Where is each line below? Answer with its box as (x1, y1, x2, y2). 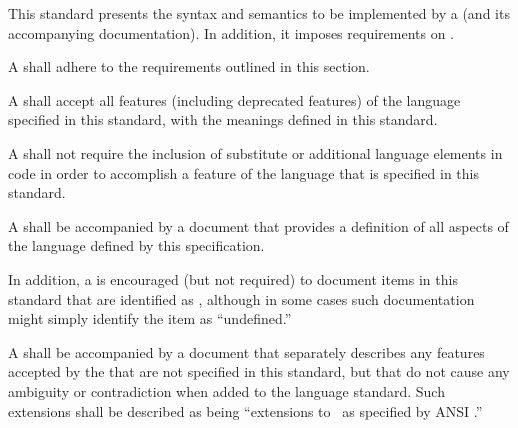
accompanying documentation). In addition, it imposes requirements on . (8, 22, 454, 43)
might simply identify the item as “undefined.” (8, 308, 292, 329)
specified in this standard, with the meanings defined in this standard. (8, 109, 438, 130)
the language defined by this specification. (8, 235, 265, 256)
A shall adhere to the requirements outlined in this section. (8, 56, 370, 77)
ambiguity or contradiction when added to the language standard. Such (8, 380, 445, 401)
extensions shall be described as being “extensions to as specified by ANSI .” (8, 400, 483, 421)
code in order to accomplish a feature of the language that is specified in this (8, 162, 479, 183)
